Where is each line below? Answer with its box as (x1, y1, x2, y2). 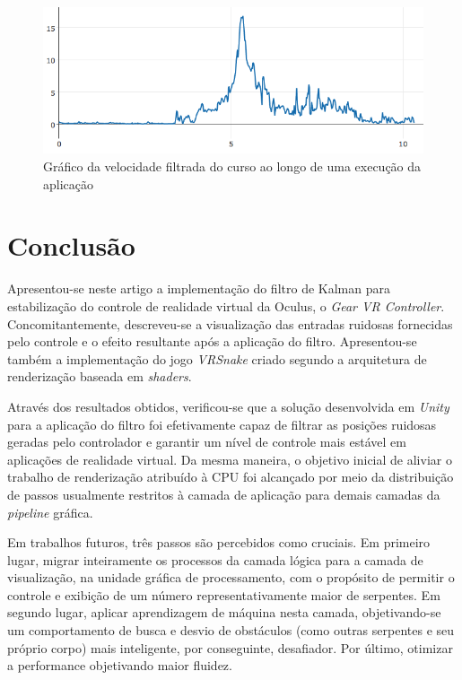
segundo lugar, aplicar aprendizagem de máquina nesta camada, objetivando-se (7, 603, 441, 622)
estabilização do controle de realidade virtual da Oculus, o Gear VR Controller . (7, 296, 445, 315)
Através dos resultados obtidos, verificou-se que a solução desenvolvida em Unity (7, 397, 449, 415)
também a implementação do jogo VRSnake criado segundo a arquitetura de (7, 349, 427, 368)
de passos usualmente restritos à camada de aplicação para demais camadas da (7, 484, 440, 503)
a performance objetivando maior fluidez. (7, 656, 232, 675)
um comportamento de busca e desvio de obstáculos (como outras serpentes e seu (7, 621, 455, 640)
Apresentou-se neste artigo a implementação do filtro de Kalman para (7, 279, 390, 298)
